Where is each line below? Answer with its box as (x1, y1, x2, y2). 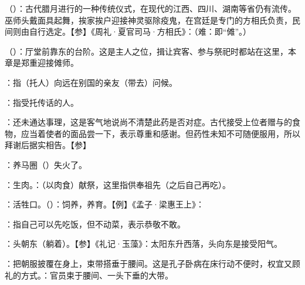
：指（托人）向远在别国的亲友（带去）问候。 (5, 76, 177, 88)
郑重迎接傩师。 (21, 56, 79, 69)
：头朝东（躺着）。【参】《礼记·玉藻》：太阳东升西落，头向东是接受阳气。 (5, 237, 282, 250)
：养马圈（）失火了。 (5, 158, 87, 170)
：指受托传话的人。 (5, 96, 79, 108)
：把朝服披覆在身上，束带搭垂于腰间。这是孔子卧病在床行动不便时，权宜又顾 (5, 257, 300, 269)
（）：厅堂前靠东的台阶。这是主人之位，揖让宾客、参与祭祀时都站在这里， (5, 45, 288, 57)
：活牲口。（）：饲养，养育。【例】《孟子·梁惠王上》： (5, 198, 204, 210)
